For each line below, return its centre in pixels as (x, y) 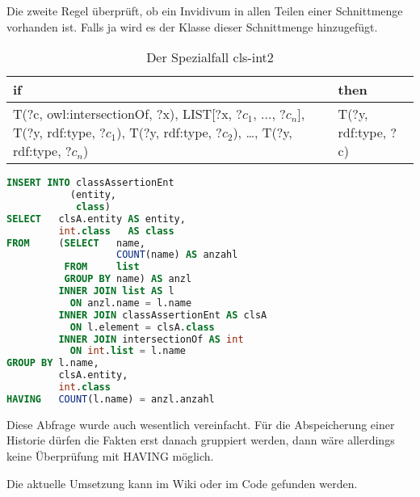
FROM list (102, 267)
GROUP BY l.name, (53, 363)
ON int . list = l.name (128, 351)
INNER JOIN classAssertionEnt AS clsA (163, 315)
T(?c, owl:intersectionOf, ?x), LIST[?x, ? (128, 114)
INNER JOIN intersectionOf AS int (151, 339)
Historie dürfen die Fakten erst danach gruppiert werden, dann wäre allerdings (201, 440)
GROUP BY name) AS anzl (128, 279)
